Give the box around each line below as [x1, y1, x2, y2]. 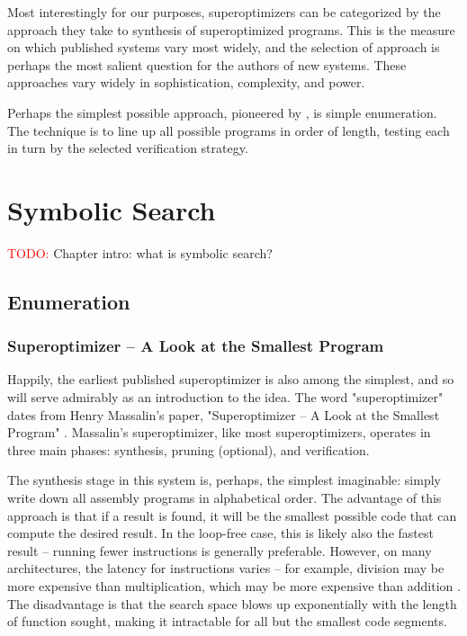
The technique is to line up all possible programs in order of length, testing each [7, 121, 450, 139]
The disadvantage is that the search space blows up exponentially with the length [7, 594, 457, 613]
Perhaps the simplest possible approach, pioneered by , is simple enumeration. [7, 103, 437, 121]
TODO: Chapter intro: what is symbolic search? [7, 243, 273, 262]
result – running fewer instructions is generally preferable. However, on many [7, 541, 432, 560]
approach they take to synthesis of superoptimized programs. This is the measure [7, 20, 455, 39]
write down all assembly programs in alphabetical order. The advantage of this [7, 488, 442, 507]
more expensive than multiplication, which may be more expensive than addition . [7, 577, 461, 595]
